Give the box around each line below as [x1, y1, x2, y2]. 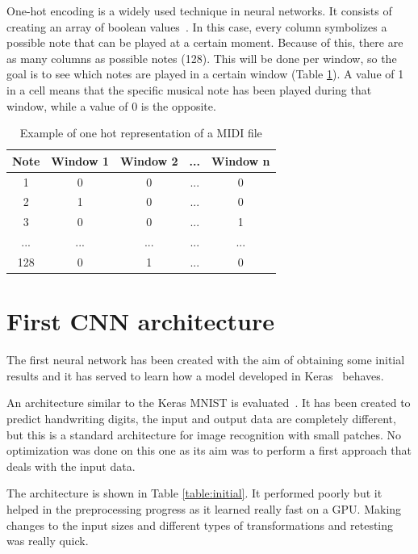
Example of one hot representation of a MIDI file [19, 124, 262, 141]
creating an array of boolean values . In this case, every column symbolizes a [6, 18, 387, 35]
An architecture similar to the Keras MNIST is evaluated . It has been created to [6, 394, 411, 411]
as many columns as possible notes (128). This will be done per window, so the [6, 49, 397, 66]
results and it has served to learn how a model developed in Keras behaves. [6, 367, 384, 384]
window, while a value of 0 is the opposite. [6, 97, 216, 114]
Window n [211, 152, 270, 169]
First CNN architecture [6, 304, 274, 338]
